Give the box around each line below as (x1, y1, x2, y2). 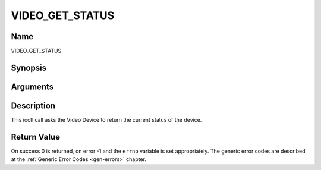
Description (11, 100, 56, 111)
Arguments (11, 81, 54, 92)
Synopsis (11, 62, 47, 73)
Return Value (11, 131, 61, 142)
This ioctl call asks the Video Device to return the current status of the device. (11, 117, 202, 123)
